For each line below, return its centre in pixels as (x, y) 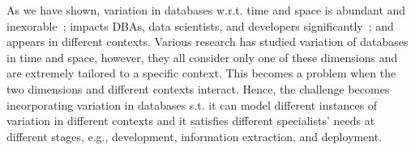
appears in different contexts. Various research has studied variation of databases (207, 42)
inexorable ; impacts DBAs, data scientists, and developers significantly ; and (200, 25)
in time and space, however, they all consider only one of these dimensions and (202, 57)
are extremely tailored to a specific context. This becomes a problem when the (201, 73)
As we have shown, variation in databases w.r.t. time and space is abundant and (206, 10)
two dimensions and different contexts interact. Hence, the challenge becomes (198, 88)
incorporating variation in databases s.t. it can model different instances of (192, 104)
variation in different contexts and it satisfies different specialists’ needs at (191, 121)
